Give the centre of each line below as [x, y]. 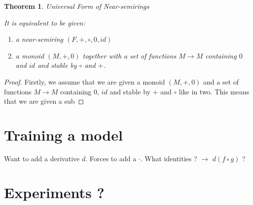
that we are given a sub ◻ [44, 101]
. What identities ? [169, 158]
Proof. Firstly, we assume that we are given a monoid [85, 81]
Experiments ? [54, 192]
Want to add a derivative [42, 158]
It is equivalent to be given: [45, 22]
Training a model [63, 134]
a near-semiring [39, 39]
